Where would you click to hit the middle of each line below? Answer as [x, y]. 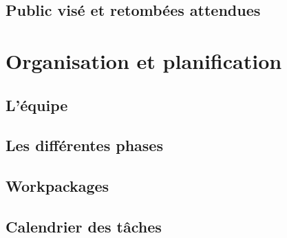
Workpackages [57, 186]
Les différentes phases [84, 145]
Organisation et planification [144, 60]
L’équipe [37, 105]
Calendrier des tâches [84, 226]
